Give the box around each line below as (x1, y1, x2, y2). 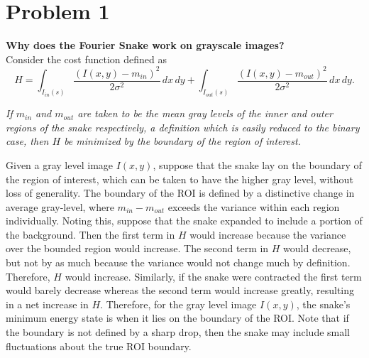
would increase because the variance (189, 227, 346, 242)
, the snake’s (296, 296, 351, 311)
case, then (6, 134, 49, 148)
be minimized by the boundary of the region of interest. (64, 134, 301, 148)
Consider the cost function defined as (6, 51, 167, 66)
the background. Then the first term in (6, 227, 175, 242)
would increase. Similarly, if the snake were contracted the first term (65, 268, 362, 283)
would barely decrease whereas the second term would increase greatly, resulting (6, 283, 355, 298)
